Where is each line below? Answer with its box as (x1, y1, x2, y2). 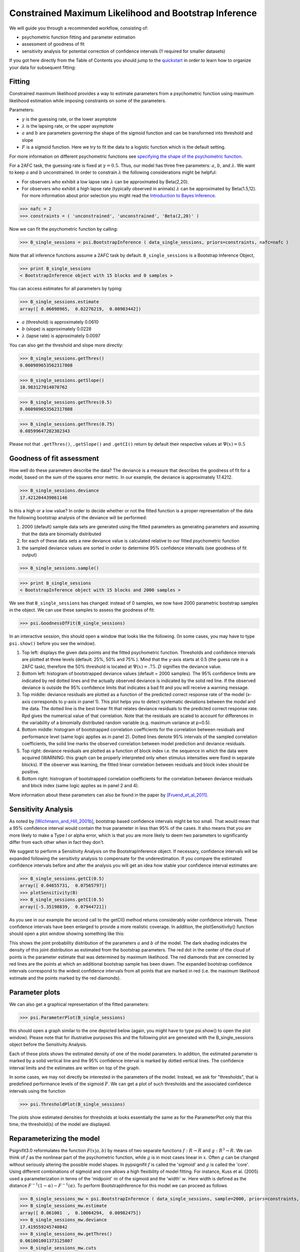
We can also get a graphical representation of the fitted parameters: (9, 1001, 149, 1007)
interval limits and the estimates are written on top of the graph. (9, 1065, 140, 1071)
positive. (21, 769, 39, 775)
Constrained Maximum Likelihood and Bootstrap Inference (9, 8, 257, 19)
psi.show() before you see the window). (9, 640, 96, 646)
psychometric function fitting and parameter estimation (21, 34, 136, 40)
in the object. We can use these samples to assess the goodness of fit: (9, 607, 155, 613)
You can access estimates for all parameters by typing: (9, 285, 122, 291)
